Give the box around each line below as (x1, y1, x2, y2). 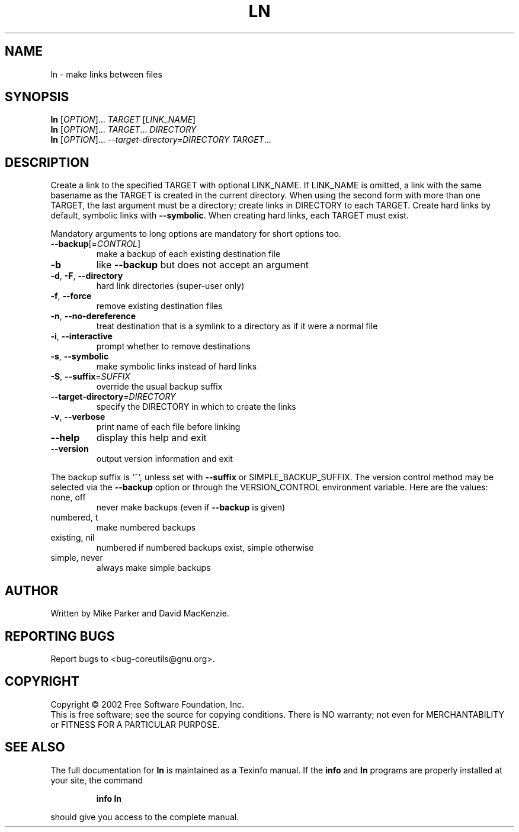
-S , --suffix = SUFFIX (50, 371, 130, 382)
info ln (96, 793, 121, 804)
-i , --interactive (50, 331, 113, 342)
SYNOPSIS (5, 89, 69, 105)
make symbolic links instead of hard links (96, 361, 257, 372)
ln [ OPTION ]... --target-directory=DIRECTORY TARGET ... (50, 134, 271, 145)
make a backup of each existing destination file (96, 249, 281, 259)
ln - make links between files (50, 69, 162, 79)
